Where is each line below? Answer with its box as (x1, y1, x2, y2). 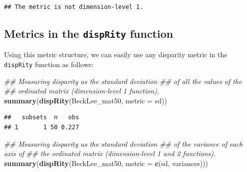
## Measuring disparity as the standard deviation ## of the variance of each (4, 138, 243, 149)
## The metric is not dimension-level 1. (4, 3, 144, 10)
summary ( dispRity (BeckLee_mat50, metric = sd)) (4, 95, 167, 105)
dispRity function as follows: (4, 59, 94, 69)
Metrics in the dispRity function (4, 25, 173, 41)
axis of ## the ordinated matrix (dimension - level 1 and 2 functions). (4, 148, 216, 159)
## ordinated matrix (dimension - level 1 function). (4, 86, 160, 96)
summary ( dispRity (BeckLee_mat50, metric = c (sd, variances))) (4, 158, 208, 168)
